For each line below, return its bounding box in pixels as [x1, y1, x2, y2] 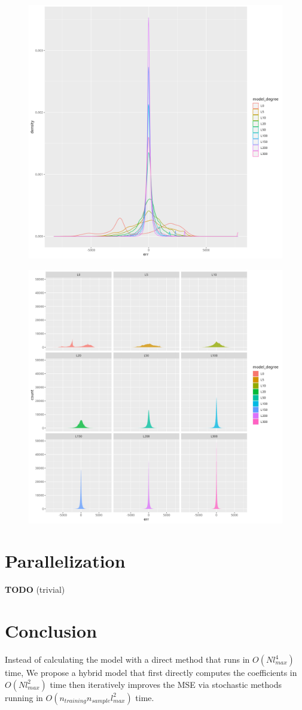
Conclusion [5, 618, 97, 643]
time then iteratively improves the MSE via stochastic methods [50, 678, 282, 690]
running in [5, 691, 43, 703]
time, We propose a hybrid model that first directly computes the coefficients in [5, 666, 297, 679]
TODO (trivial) [5, 583, 65, 596]
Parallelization [5, 549, 126, 573]
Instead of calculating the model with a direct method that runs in [5, 653, 250, 666]
